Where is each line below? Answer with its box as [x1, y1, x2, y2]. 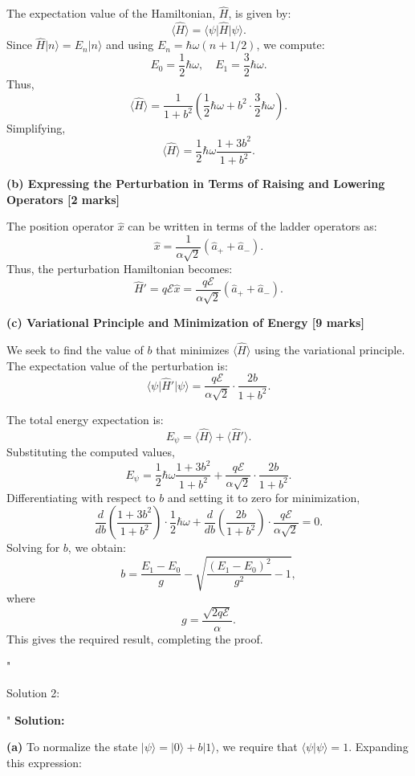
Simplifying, [6, 119, 66, 136]
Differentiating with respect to [6, 488, 156, 505]
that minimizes [156, 341, 230, 358]
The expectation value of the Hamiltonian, [6, 5, 216, 22]
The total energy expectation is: [6, 410, 164, 427]
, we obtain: [67, 539, 126, 556]
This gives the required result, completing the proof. [6, 630, 263, 647]
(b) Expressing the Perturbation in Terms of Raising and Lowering [6, 175, 385, 191]
